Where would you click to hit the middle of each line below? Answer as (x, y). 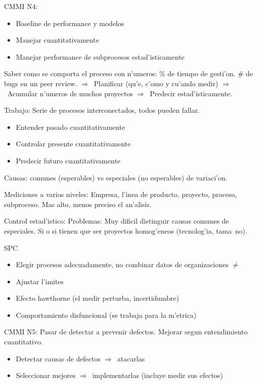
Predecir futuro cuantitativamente (68, 160)
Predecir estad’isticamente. (191, 93)
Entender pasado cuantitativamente (71, 127)
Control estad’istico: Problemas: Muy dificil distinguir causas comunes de (117, 221)
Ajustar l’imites (40, 281)
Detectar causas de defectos (58, 358)
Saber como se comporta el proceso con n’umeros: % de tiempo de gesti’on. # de (128, 73)
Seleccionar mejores (46, 375)
